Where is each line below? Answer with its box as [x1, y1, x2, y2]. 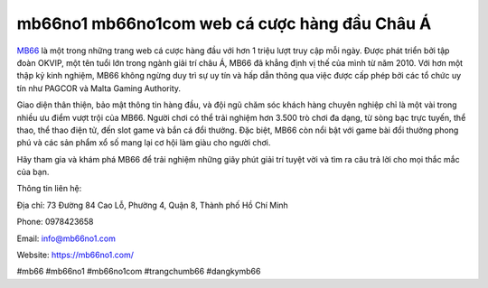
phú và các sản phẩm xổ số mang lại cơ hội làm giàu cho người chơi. [16, 137, 271, 148]
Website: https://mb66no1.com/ [16, 249, 135, 261]
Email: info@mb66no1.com [16, 233, 117, 244]
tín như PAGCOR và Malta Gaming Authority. [16, 82, 181, 94]
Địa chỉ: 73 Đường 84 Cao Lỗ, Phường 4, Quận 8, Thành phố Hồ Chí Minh [16, 200, 288, 210]
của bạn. [16, 167, 50, 178]
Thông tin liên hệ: [16, 183, 82, 194]
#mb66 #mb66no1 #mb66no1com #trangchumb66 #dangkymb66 [16, 266, 261, 277]
